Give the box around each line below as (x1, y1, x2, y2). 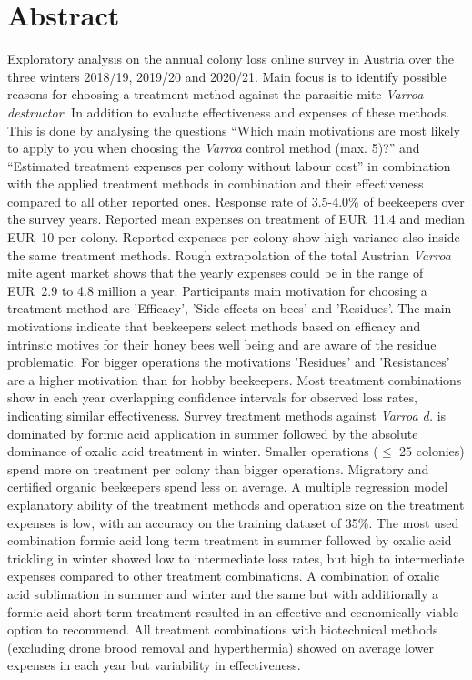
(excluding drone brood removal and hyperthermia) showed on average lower (7, 637, 434, 656)
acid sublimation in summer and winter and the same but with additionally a (7, 584, 439, 603)
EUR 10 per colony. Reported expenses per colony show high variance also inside (7, 228, 460, 247)
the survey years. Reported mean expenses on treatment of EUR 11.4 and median (7, 209, 466, 228)
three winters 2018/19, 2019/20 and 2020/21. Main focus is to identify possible (7, 66, 447, 86)
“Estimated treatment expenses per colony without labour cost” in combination (7, 156, 451, 175)
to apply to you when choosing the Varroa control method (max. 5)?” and (7, 138, 420, 157)
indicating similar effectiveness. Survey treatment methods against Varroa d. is (7, 406, 447, 424)
